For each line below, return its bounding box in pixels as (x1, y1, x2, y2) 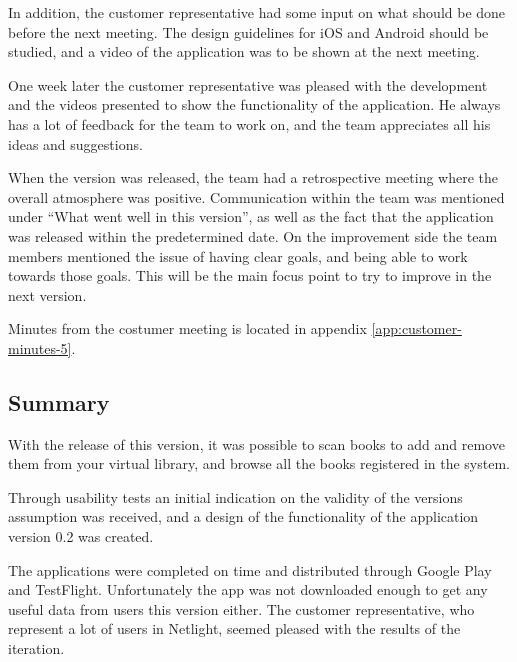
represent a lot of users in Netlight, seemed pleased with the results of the (8, 618, 461, 639)
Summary (8, 386, 110, 417)
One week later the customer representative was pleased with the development (8, 74, 488, 95)
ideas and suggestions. (8, 133, 143, 154)
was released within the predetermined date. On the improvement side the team (8, 225, 498, 246)
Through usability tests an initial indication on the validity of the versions (8, 486, 463, 507)
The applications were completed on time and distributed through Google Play (8, 559, 492, 580)
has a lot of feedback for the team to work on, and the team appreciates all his (8, 113, 491, 134)
